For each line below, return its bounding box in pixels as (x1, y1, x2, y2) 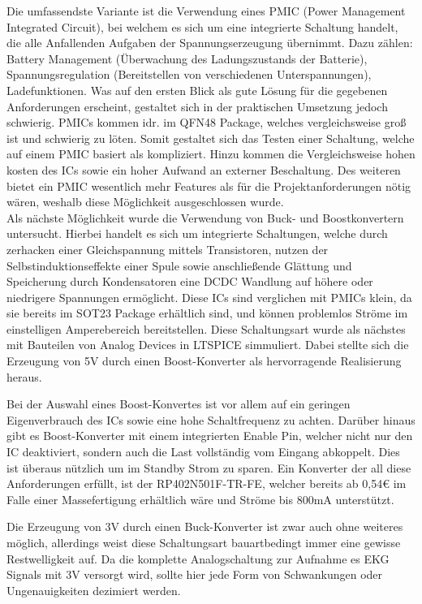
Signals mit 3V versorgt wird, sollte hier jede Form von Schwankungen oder (6, 566, 383, 583)
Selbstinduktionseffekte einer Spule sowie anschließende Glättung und (6, 257, 352, 274)
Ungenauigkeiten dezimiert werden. (6, 581, 181, 598)
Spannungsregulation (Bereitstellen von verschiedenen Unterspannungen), (6, 66, 372, 83)
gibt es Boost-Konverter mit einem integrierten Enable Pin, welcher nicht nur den (6, 427, 413, 444)
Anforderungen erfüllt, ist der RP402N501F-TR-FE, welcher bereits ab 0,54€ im (6, 475, 407, 492)
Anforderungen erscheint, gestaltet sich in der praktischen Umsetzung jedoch (6, 97, 388, 114)
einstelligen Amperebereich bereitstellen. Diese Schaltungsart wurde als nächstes (6, 320, 406, 337)
